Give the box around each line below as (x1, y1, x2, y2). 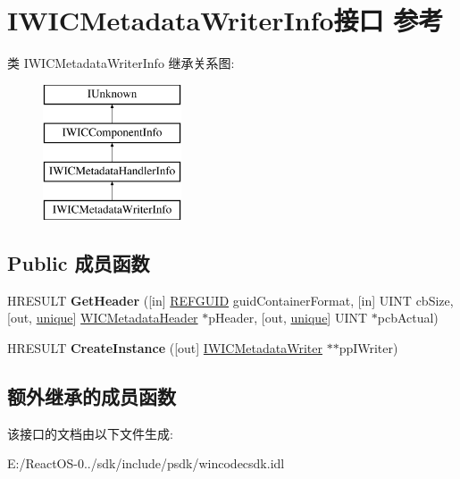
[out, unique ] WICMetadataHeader (7, 308, 198, 327)
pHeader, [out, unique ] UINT (208, 308, 368, 327)
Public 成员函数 (7, 248, 150, 276)
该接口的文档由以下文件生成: (7, 424, 173, 442)
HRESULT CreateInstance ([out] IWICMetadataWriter (7, 338, 322, 357)
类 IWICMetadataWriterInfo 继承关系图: (7, 54, 235, 72)
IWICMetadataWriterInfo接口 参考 (7, 2, 444, 38)
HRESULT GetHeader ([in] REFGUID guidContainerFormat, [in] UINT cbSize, (7, 290, 454, 309)
